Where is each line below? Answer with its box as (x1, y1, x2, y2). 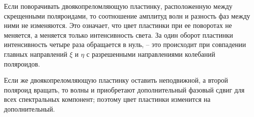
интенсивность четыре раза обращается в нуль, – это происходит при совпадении (4, 39, 246, 49)
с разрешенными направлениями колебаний (86, 48, 215, 59)
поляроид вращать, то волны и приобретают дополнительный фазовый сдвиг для (4, 84, 245, 94)
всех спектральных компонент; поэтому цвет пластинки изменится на (4, 94, 211, 104)
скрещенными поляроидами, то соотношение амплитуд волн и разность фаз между (4, 10, 251, 21)
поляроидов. (4, 58, 40, 69)
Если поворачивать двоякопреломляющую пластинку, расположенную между (4, 1, 233, 11)
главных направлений (4, 48, 67, 59)
